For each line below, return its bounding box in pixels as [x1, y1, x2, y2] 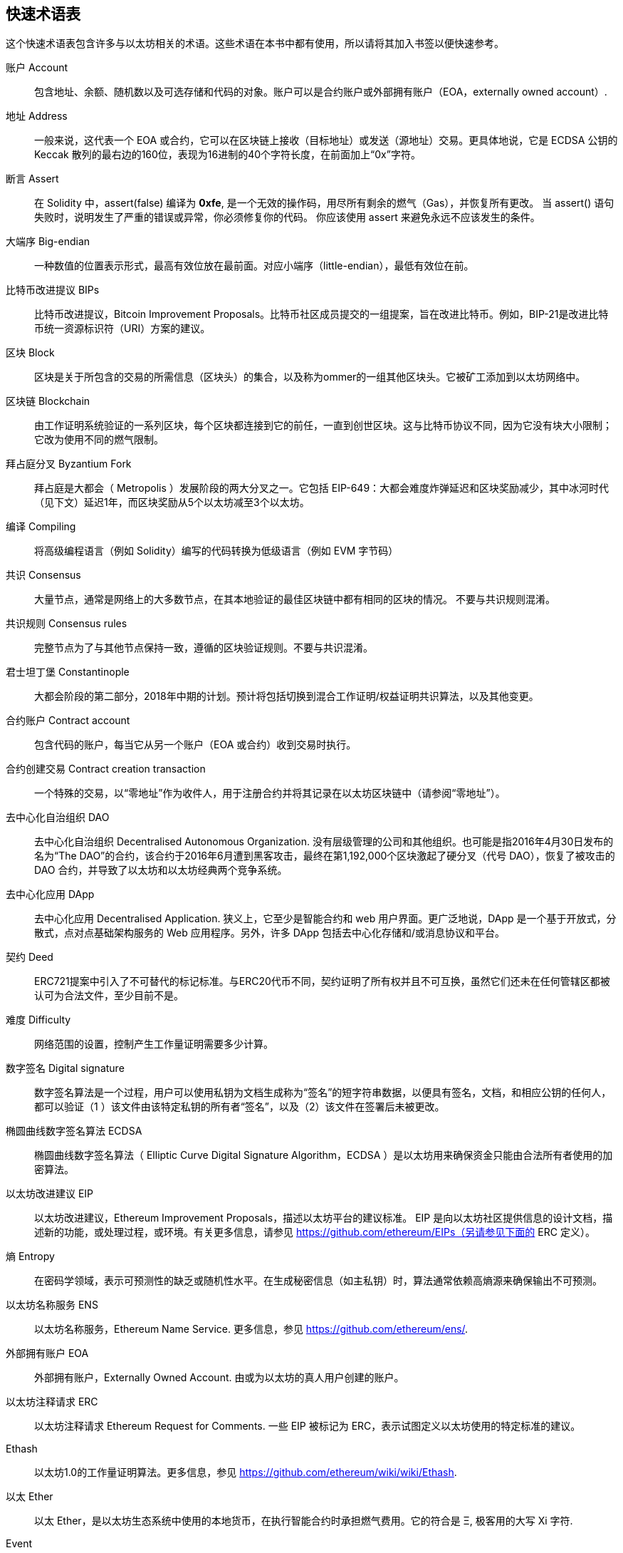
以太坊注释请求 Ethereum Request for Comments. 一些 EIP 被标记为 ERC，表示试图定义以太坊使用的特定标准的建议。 [34, 1420, 581, 1433]
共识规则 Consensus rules [6, 617, 127, 630]
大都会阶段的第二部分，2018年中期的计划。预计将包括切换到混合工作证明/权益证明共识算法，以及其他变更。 [34, 690, 539, 703]
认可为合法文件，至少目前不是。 [34, 989, 184, 1002]
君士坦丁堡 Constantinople [6, 666, 130, 679]
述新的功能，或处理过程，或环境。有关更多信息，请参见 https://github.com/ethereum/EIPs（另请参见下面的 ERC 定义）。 [34, 1226, 595, 1239]
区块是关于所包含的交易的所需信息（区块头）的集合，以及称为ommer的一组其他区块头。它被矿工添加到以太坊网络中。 [34, 371, 586, 383]
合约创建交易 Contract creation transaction [6, 763, 206, 775]
